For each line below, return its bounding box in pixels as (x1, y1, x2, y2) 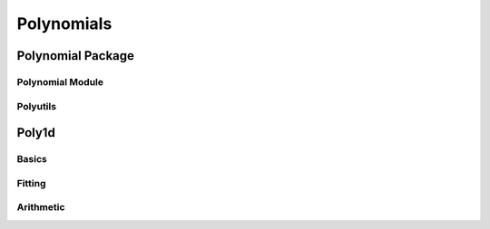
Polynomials (16, 14, 113, 33)
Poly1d (16, 125, 56, 140)
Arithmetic (16, 201, 65, 214)
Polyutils (16, 100, 57, 112)
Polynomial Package (16, 48, 135, 63)
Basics (16, 153, 47, 166)
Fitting (16, 177, 46, 189)
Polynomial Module (16, 75, 104, 88)
